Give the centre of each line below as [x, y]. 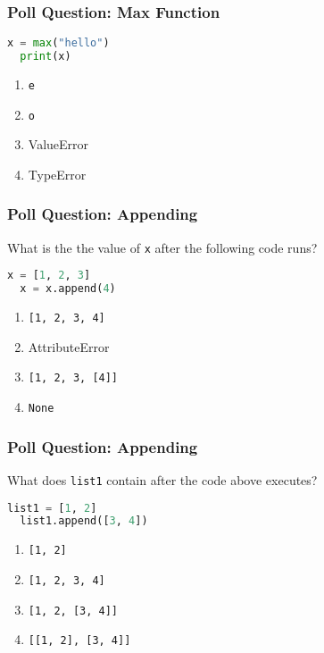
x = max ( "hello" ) [58, 43]
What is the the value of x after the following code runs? [162, 247]
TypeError [57, 174]
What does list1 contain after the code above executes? [162, 479]
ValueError [58, 144]
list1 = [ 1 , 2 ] [52, 508]
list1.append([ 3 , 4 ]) [84, 521]
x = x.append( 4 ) [68, 289]
